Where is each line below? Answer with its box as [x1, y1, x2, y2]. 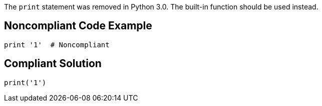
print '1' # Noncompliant [4, 40, 110, 49]
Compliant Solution [4, 57, 102, 70]
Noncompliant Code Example [4, 19, 152, 32]
